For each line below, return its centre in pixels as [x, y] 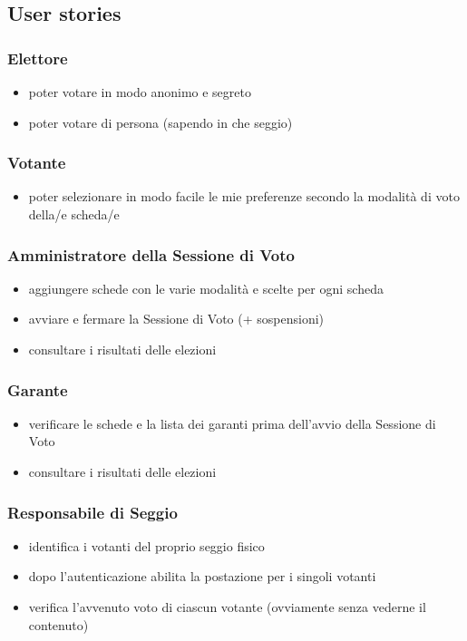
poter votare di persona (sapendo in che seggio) [161, 122]
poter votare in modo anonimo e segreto [140, 92]
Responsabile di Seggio [92, 512]
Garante [38, 389]
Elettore [38, 58]
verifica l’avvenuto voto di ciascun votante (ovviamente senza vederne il [227, 607]
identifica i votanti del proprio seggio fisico [146, 545]
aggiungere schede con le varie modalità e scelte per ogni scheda [206, 288]
